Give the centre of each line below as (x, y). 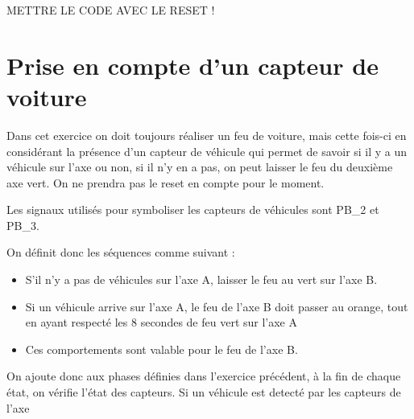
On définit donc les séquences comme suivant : (121, 252)
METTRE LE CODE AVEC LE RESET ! (111, 10)
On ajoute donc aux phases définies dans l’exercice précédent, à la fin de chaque (204, 376)
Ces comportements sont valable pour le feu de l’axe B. (161, 349)
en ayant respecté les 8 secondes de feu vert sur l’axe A (161, 322)
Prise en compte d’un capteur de (193, 65)
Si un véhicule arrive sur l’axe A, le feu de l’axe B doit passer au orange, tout (217, 306)
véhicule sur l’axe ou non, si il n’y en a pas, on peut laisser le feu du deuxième (200, 167)
